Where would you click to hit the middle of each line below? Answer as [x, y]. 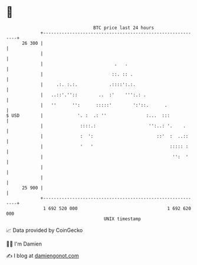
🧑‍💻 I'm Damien [24, 244]
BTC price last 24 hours [124, 28]
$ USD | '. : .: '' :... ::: [88, 115]
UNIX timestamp [122, 219]
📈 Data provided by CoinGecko [45, 230]
